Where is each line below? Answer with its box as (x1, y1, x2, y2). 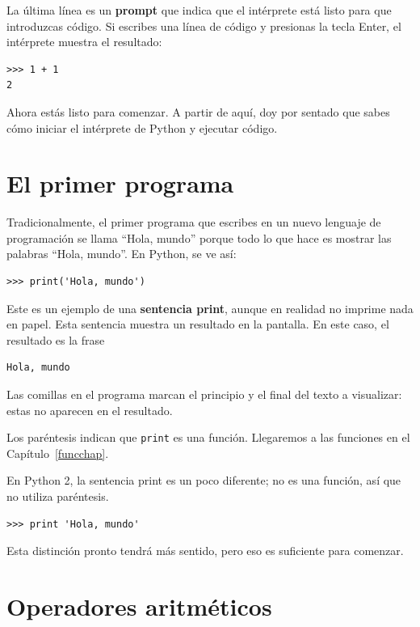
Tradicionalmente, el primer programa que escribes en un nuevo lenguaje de (6, 214, 381, 231)
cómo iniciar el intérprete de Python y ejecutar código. (6, 119, 278, 136)
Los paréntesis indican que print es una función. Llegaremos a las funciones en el (6, 429, 410, 446)
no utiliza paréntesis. (6, 488, 109, 505)
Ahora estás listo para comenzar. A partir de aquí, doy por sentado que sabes (6, 103, 390, 120)
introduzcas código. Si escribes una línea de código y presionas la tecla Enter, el (6, 17, 401, 34)
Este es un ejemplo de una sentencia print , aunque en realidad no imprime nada (6, 299, 414, 316)
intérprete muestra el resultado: (6, 33, 162, 50)
